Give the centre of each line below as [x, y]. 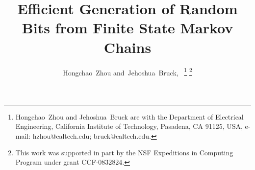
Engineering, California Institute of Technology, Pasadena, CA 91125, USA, [129, 126]
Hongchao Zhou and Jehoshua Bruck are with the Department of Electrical [129, 116]
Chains [127, 47]
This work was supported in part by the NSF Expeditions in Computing [124, 152]
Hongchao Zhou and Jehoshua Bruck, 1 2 [127, 72]
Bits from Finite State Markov [127, 28]
